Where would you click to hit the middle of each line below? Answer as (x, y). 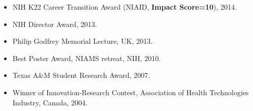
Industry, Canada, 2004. (50, 102)
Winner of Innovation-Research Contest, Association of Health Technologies (131, 92)
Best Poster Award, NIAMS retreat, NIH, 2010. (87, 58)
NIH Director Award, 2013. (55, 24)
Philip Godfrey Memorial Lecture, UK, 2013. (82, 41)
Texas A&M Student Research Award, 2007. (81, 75)
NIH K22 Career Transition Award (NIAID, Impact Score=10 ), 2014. (125, 7)
